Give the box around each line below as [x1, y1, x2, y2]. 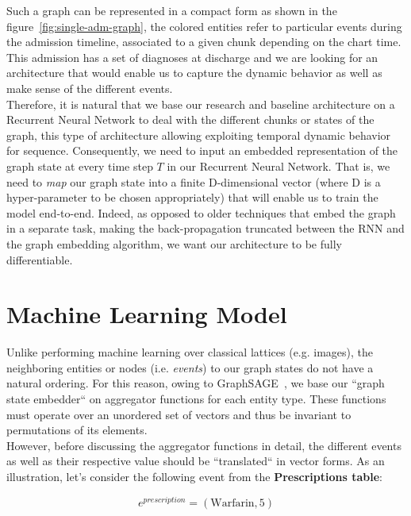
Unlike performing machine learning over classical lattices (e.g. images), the [6, 344, 374, 360]
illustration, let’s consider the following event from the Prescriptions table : [6, 468, 382, 484]
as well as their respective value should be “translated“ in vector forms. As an [6, 452, 385, 469]
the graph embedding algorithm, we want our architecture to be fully [6, 235, 342, 252]
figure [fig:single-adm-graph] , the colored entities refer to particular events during [6, 17, 402, 34]
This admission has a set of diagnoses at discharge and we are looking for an [6, 48, 378, 65]
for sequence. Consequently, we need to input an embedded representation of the [6, 142, 398, 159]
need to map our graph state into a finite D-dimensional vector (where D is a [6, 173, 381, 190]
